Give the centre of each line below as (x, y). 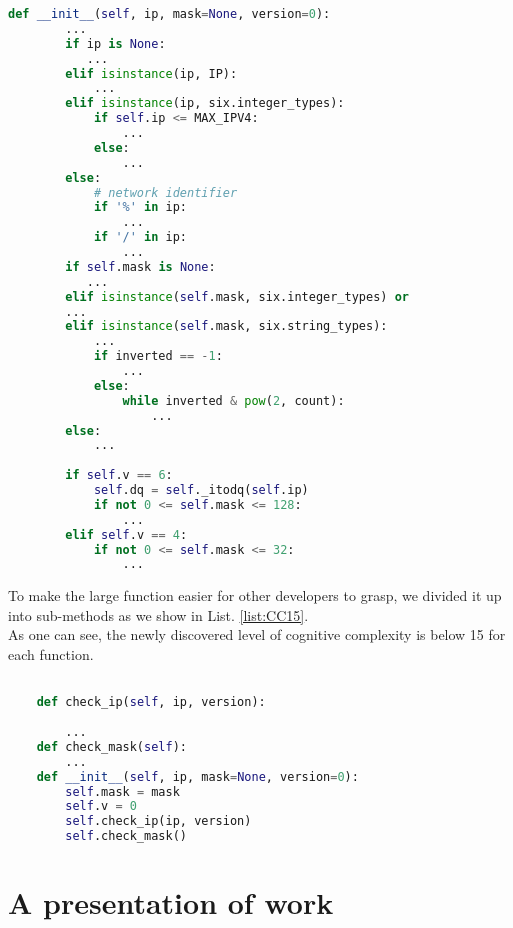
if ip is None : (115, 43)
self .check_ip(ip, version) (158, 821)
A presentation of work (171, 902)
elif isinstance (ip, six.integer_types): (205, 103)
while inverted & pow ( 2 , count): (233, 400)
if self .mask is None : (140, 266)
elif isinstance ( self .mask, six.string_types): (226, 326)
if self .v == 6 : (119, 475)
